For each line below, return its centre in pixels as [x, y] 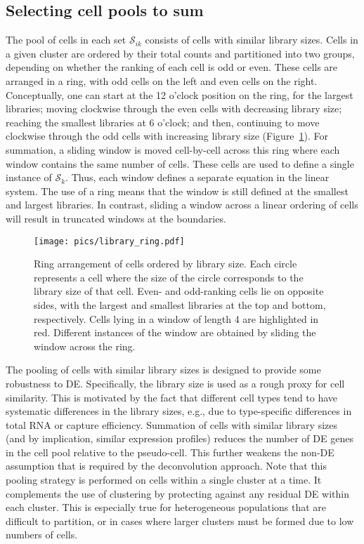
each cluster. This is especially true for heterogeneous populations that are [166, 507]
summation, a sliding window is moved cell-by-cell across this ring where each [173, 149]
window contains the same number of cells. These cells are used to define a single [180, 163]
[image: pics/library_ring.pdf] [109, 241]
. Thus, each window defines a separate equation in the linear [197, 177]
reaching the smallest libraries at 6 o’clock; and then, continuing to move [163, 122]
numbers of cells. [42, 535]
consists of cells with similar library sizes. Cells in [252, 40]
